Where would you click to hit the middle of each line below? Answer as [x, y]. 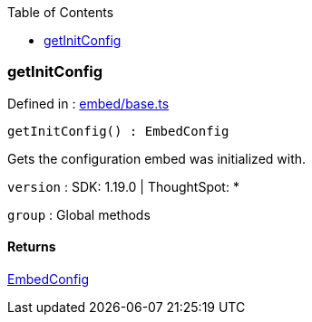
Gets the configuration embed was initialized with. [157, 158]
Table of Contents [61, 12]
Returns [32, 247]
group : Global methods [79, 214]
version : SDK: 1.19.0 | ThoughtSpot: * [123, 186]
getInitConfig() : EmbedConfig [118, 131]
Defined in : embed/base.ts [88, 103]
